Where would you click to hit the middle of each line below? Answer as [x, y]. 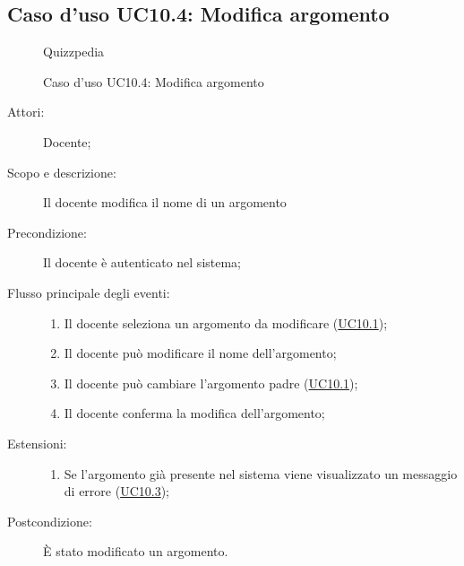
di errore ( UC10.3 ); [116, 491]
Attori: [26, 112]
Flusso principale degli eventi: [89, 292]
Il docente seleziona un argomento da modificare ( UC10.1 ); [226, 322]
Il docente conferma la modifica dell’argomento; [194, 413]
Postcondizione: [50, 521]
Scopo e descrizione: [62, 172]
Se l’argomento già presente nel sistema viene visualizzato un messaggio [261, 473]
